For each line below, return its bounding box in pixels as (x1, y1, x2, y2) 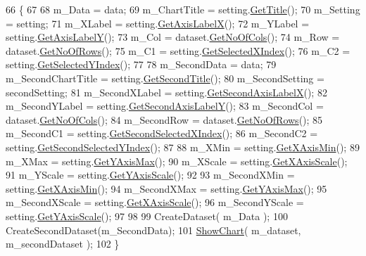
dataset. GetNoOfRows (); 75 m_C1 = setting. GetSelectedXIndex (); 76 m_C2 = (6, 43, 351, 58)
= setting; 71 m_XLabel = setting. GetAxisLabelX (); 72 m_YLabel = (6, 15, 310, 30)
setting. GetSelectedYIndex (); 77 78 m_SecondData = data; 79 (6, 57, 277, 72)
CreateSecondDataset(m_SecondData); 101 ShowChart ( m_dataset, (6, 222, 301, 237)
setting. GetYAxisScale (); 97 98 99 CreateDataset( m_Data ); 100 (6, 208, 288, 223)
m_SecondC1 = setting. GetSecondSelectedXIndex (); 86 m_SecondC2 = (6, 126, 318, 141)
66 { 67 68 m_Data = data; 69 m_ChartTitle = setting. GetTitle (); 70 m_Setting (6, 2, 360, 16)
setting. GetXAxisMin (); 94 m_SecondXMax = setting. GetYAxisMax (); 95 (6, 181, 327, 196)
